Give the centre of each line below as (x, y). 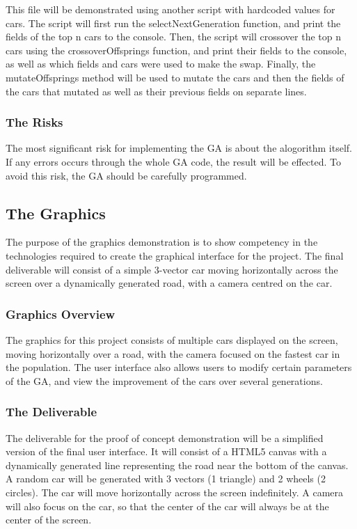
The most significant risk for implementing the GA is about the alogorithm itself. (179, 148)
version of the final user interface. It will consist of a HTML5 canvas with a (166, 451)
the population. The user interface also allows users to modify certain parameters (179, 367)
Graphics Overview (61, 314)
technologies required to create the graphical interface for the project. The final (175, 255)
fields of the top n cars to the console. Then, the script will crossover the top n (174, 37)
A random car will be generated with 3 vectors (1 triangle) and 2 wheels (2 (166, 479)
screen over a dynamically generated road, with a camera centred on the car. (169, 283)
